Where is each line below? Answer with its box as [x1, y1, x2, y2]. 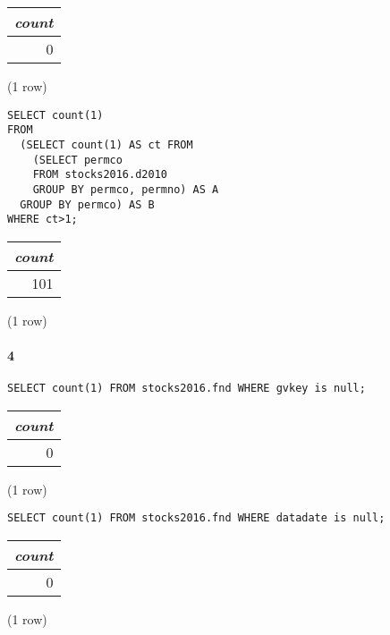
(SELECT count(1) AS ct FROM [20, 138, 193, 151]
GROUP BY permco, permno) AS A [32, 182, 219, 196]
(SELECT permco [32, 153, 123, 166]
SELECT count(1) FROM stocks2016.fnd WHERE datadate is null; [7, 512, 386, 525]
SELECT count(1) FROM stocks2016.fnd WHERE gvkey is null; [7, 382, 366, 395]
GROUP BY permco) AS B [20, 198, 155, 211]
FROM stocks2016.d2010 [32, 168, 167, 182]
